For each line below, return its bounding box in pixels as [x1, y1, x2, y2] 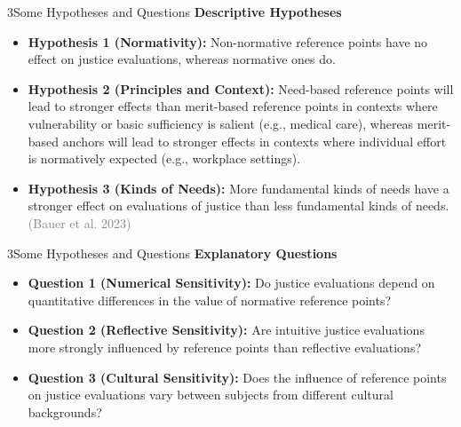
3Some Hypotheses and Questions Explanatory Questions [7, 243, 338, 262]
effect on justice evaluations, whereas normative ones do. [28, 50, 336, 68]
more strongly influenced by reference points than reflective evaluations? [28, 337, 421, 356]
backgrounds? [28, 402, 102, 421]
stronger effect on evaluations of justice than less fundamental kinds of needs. [28, 196, 449, 215]
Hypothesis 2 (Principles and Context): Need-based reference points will [28, 79, 454, 98]
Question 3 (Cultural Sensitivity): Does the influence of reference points [28, 368, 447, 386]
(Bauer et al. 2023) [28, 213, 131, 232]
